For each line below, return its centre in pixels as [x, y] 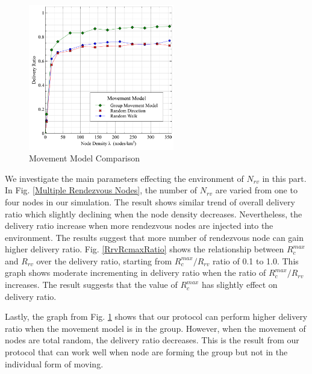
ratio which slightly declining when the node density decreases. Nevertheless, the [154, 213]
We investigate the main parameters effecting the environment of [124, 178]
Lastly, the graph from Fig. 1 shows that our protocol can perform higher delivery [156, 316]
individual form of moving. [54, 363]
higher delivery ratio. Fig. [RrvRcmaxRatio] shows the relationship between [145, 249]
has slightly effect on [239, 285]
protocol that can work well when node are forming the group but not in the [146, 352]
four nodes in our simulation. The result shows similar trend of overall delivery [150, 201]
